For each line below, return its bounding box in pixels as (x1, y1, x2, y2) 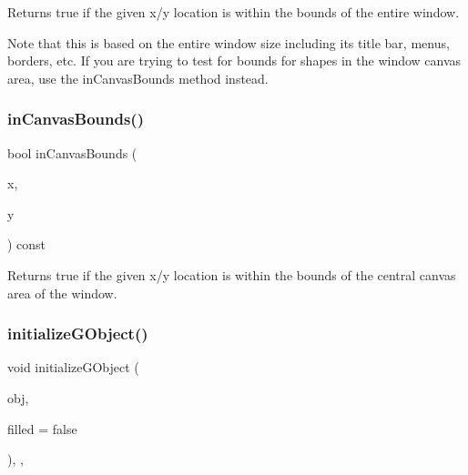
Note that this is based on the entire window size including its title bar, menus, (7, 33, 450, 52)
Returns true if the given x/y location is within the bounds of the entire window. (7, 3, 460, 21)
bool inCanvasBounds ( (7, 143, 137, 162)
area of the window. (7, 283, 117, 302)
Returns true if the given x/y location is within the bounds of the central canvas (7, 265, 456, 284)
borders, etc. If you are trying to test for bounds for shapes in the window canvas (7, 51, 462, 70)
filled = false (7, 419, 77, 438)
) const (7, 235, 46, 254)
